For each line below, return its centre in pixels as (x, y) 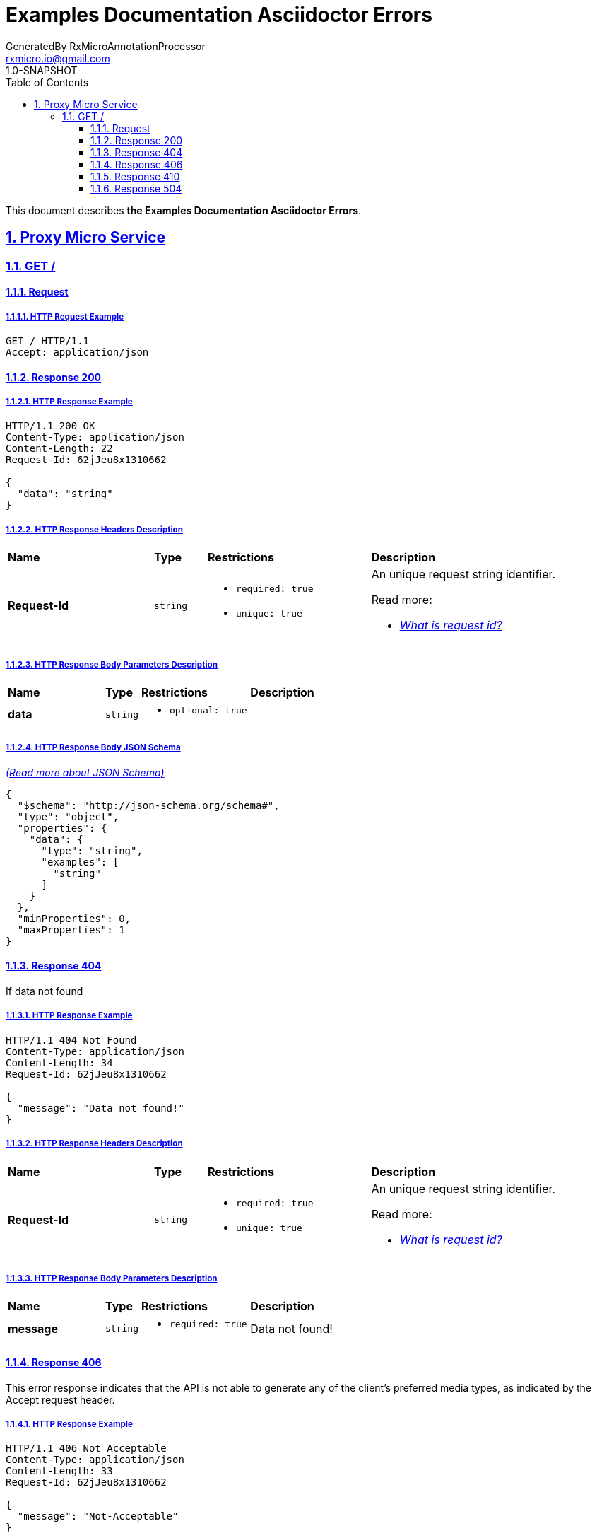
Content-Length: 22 (59, 449)
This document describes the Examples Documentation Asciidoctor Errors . (184, 210)
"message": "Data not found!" (101, 1108)
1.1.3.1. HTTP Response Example (69, 1016)
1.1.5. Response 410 (135, 176)
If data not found (45, 991)
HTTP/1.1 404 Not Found (71, 1040)
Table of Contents (47, 82)
